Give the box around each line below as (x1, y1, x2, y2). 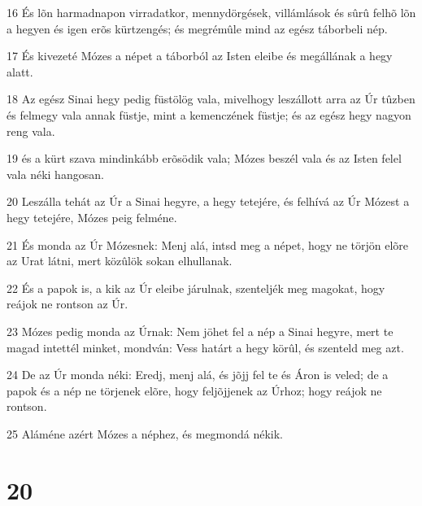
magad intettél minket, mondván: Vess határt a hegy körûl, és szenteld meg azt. (7, 338, 404, 356)
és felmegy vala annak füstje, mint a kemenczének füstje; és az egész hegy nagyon (7, 106, 411, 123)
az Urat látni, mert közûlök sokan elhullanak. (7, 252, 233, 269)
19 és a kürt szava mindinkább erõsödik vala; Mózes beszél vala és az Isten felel (7, 150, 402, 167)
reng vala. (7, 122, 55, 139)
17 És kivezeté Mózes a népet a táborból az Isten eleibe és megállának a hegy (7, 47, 393, 64)
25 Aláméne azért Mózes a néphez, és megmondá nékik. (7, 425, 284, 442)
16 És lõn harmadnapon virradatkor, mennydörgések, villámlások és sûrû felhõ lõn (7, 4, 416, 20)
